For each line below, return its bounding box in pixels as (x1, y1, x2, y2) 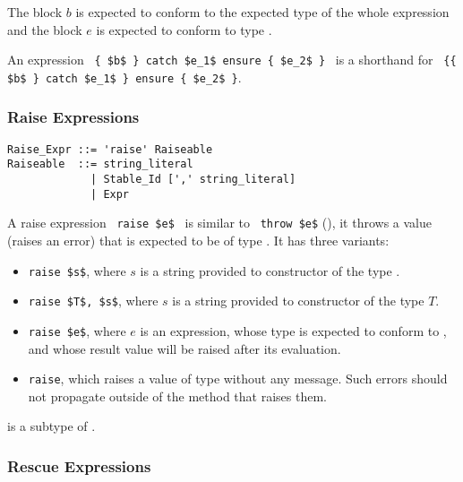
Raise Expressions (7, 106, 140, 128)
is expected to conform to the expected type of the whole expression (75, 3, 450, 21)
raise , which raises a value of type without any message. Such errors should (28, 369, 448, 388)
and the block (7, 20, 82, 39)
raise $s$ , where (28, 261, 126, 280)
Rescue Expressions (7, 454, 151, 477)
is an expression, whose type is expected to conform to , (140, 321, 447, 340)
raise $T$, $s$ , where (28, 291, 159, 310)
